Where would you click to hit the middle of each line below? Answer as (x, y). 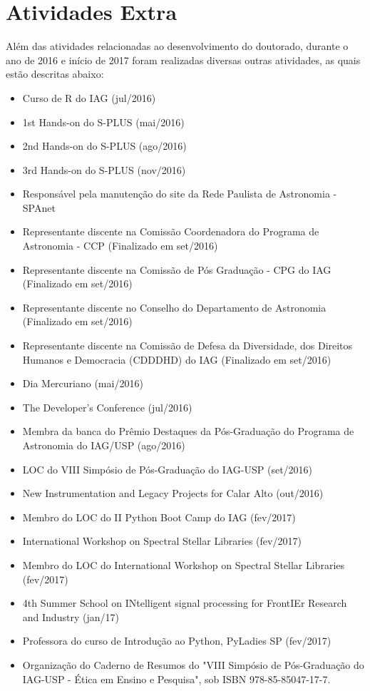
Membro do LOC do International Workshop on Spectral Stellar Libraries (184, 564)
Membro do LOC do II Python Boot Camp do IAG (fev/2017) (159, 517)
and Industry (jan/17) (71, 616)
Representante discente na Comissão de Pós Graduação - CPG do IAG (177, 269)
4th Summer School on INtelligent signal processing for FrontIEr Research (185, 603)
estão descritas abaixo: (55, 74)
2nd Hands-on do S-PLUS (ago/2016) (104, 146)
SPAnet (39, 207)
